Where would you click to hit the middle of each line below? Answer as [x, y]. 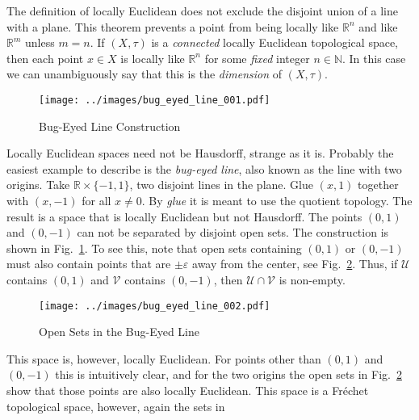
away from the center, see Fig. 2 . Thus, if [295, 264]
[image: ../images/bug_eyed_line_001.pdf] [155, 100]
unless [40, 42]
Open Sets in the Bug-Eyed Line [119, 332]
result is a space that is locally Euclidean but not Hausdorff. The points [184, 216]
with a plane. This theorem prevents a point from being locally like [173, 26]
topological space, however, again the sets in [116, 406]
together [378, 185]
